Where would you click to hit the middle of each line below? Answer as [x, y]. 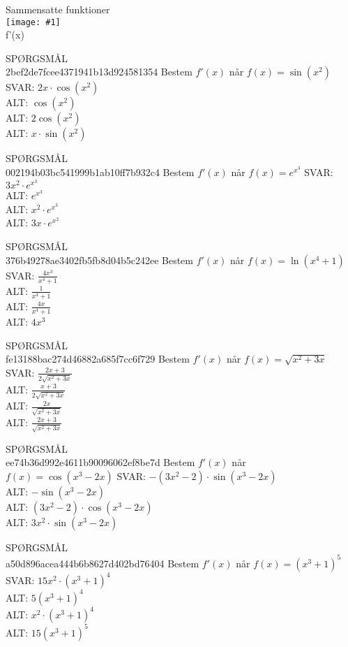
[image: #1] [33, 22]
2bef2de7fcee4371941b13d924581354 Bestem [99, 72]
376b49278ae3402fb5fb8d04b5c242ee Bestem [99, 260]
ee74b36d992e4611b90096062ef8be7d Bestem [100, 462]
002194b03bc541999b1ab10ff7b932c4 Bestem [100, 172]
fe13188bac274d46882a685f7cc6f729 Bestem [98, 359]
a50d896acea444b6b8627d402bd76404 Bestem [103, 563]
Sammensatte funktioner [58, 9]
